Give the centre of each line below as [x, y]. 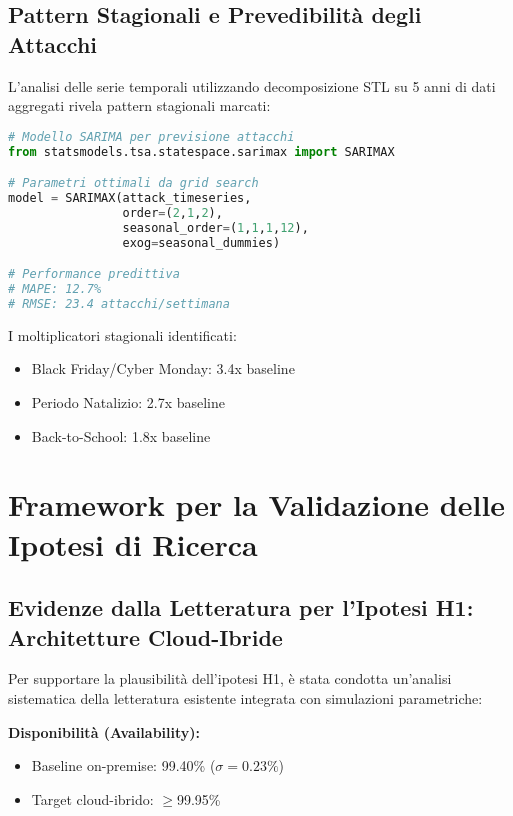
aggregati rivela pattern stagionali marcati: [139, 105]
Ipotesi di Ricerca [133, 543]
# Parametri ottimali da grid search [133, 183]
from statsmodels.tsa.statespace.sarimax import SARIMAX [201, 151]
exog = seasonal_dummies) [201, 242]
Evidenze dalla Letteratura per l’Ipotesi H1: [241, 607]
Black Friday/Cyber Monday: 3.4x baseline [163, 368]
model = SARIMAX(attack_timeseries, [130, 198]
